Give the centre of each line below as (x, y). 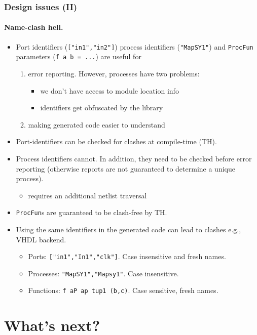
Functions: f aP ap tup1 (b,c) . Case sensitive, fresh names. (123, 290)
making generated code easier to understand (97, 124)
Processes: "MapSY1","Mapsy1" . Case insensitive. (103, 273)
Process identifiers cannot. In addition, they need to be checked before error (134, 158)
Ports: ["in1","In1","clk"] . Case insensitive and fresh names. (127, 256)
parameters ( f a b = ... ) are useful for (79, 56)
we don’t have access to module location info (109, 90)
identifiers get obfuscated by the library (102, 108)
